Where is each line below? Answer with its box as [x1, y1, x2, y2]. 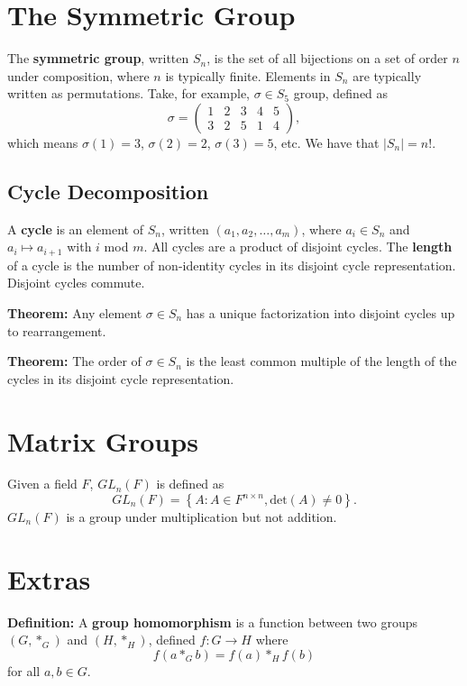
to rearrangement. [7, 321, 106, 340]
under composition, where [7, 66, 150, 85]
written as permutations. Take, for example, [7, 84, 250, 103]
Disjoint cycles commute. [7, 273, 145, 292]
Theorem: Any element [7, 303, 142, 322]
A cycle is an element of [7, 219, 143, 238]
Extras [7, 560, 91, 597]
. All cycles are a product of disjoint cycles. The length [143, 237, 453, 256]
